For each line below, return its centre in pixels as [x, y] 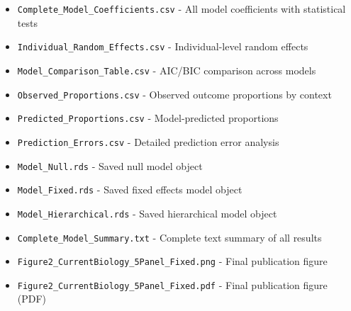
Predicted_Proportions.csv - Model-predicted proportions [148, 118]
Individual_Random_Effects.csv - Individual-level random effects [163, 46]
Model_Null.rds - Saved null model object [110, 165]
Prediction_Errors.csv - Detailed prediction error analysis [148, 141]
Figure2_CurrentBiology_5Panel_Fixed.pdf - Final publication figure [172, 284]
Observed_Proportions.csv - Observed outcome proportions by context [174, 94]
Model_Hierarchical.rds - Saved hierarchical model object [147, 213]
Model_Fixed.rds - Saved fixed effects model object [130, 190]
